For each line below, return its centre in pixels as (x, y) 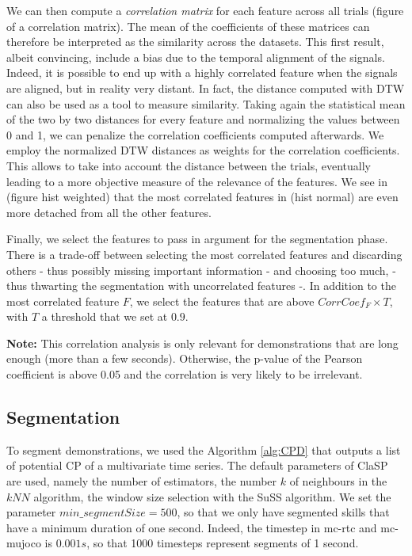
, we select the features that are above (222, 301)
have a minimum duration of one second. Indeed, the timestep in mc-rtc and (192, 527)
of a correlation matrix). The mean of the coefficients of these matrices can (188, 26)
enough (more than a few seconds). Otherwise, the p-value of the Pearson (185, 358)
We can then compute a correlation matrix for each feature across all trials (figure (205, 10)
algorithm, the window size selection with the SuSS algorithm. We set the (212, 496)
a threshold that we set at (105, 316)
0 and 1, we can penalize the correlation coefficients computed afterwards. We (195, 134)
